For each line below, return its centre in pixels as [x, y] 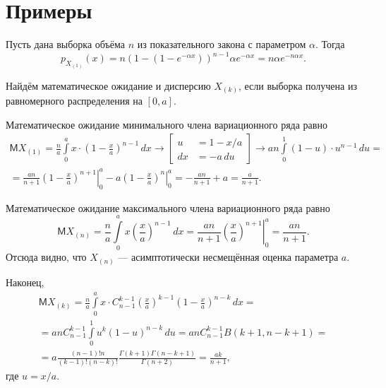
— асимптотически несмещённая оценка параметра [228, 257]
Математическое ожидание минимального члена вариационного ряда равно [167, 124]
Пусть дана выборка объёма [66, 44]
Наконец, [25, 282]
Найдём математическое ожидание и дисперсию [108, 85]
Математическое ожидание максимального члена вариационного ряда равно [168, 207]
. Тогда [330, 44]
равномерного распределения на [74, 101]
